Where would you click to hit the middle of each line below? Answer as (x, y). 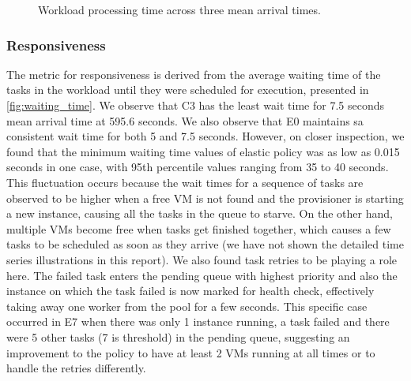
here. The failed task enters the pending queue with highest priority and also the (202, 275)
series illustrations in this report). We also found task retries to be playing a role (202, 259)
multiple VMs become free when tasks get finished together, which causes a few (199, 228)
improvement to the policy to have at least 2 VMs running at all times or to (191, 352)
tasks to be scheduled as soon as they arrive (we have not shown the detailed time (205, 244)
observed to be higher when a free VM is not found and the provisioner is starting (205, 198)
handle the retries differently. (76, 368)
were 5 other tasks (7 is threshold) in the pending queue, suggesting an (178, 336)
